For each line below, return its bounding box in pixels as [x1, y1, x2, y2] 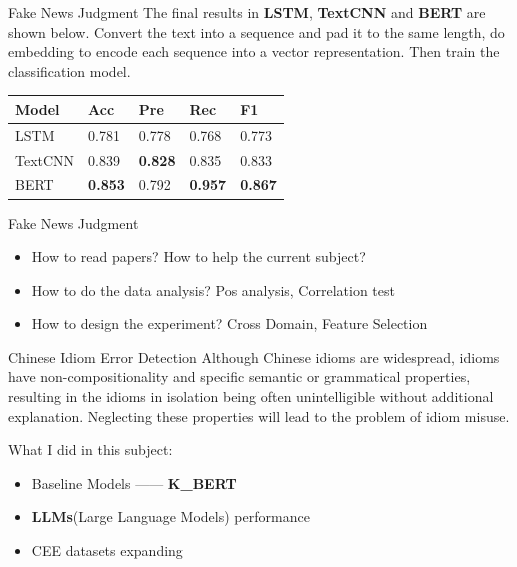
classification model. [8, 60, 131, 81]
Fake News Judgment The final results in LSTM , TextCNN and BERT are [8, 2, 486, 22]
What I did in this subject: [8, 439, 173, 460]
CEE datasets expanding [31, 540, 183, 561]
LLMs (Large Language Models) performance [31, 506, 310, 527]
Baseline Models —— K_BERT [31, 472, 237, 493]
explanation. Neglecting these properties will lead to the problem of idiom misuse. [8, 405, 510, 426]
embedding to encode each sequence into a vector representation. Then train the [8, 41, 500, 62]
